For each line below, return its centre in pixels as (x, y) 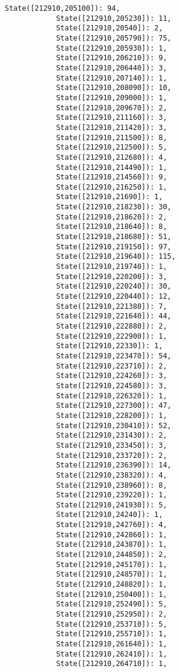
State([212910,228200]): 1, (112, 415)
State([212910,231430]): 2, (112, 436)
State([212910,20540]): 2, (109, 28)
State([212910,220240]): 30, (114, 287)
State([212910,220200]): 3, (112, 276)
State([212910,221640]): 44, (114, 316)
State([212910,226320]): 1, (112, 396)
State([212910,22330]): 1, (109, 346)
